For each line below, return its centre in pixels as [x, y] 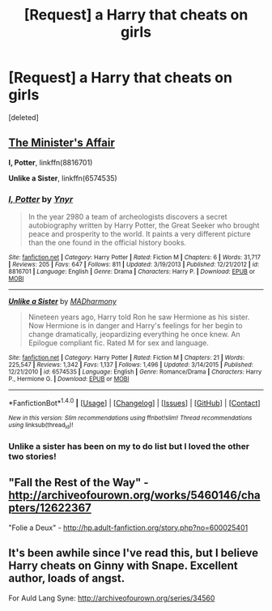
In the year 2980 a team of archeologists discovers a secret [128, 217]
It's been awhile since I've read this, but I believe [134, 553]
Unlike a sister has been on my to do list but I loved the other [129, 446]
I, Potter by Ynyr [41, 199]
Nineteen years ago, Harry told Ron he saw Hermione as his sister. [139, 317]
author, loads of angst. [67, 578]
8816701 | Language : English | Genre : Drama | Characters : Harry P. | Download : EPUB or [132, 272]
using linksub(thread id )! [41, 425]
